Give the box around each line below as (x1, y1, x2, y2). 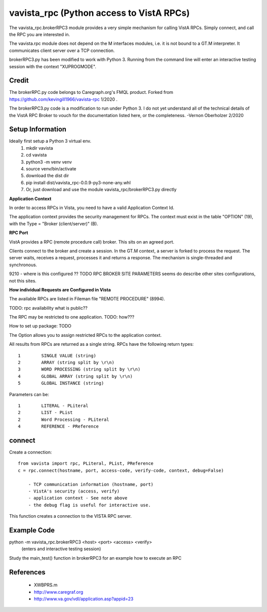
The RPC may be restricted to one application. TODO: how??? (9, 314, 134, 320)
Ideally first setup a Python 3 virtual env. (9, 138, 91, 144)
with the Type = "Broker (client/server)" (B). (9, 220, 98, 227)
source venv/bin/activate (26, 166, 77, 172)
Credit (9, 77, 29, 85)
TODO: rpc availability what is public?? (9, 305, 88, 311)
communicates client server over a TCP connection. (9, 47, 115, 53)
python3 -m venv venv (26, 159, 72, 165)
